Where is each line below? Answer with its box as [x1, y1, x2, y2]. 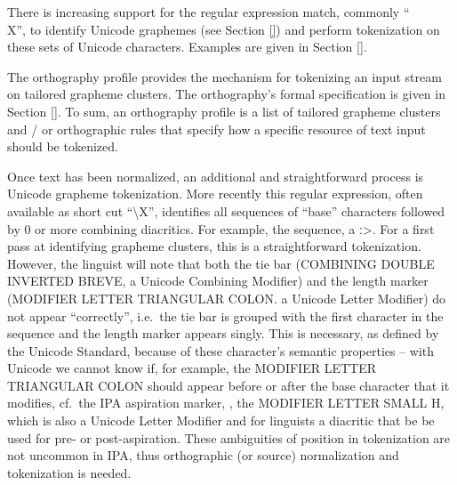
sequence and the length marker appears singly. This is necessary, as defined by [7, 324, 439, 343]
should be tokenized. [7, 137, 118, 156]
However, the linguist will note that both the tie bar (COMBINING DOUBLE [7, 254, 435, 272]
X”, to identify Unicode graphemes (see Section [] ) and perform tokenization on [7, 20, 440, 38]
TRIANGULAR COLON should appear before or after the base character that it [7, 376, 450, 394]
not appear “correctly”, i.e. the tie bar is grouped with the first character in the [7, 306, 444, 325]
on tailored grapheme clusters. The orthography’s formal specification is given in [7, 85, 445, 103]
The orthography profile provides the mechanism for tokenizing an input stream [7, 67, 442, 85]
